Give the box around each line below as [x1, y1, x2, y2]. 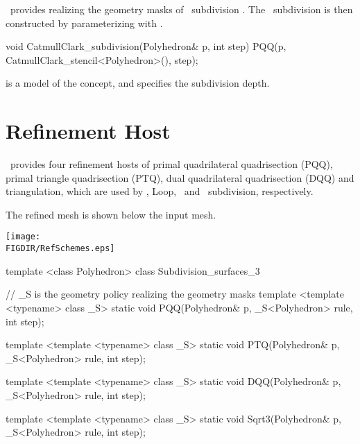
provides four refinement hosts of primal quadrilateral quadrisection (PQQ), [10, 157, 333, 171]
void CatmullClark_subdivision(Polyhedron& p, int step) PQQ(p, [6, 39, 286, 53]
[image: [6, 232, 41, 242]
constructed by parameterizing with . [6, 15, 163, 30]
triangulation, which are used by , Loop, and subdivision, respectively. [6, 184, 314, 198]
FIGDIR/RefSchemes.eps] [6, 244, 115, 254]
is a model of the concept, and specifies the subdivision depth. [6, 76, 270, 90]
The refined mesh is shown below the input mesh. [6, 207, 216, 221]
